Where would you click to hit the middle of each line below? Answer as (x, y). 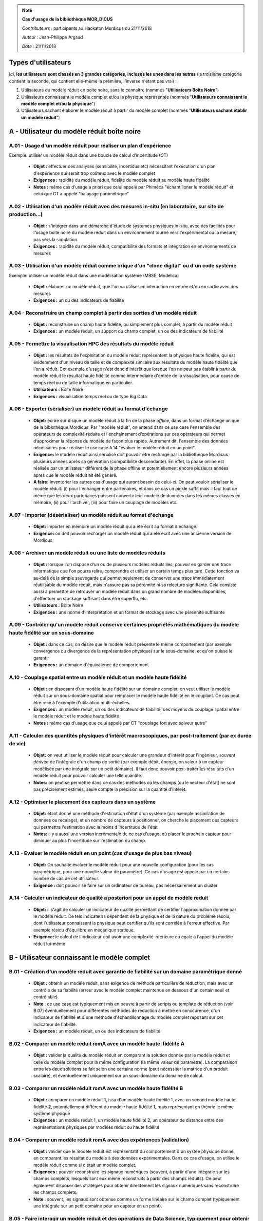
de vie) (17, 743)
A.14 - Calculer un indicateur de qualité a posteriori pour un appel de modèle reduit (109, 898)
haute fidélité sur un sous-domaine (52, 632)
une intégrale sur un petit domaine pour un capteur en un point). (98, 1206)
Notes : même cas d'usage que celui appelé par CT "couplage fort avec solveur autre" (120, 723)
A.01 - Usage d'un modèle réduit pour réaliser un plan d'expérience (90, 146)
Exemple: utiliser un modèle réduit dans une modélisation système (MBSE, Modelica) (94, 275)
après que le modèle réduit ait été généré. (75, 475)
